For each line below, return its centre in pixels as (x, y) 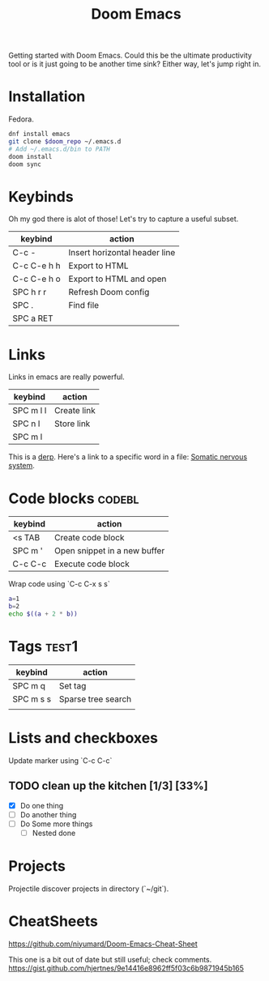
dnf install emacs (39, 134)
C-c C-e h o (36, 279)
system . (21, 466)
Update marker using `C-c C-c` (60, 760)
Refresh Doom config (109, 292)
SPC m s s (32, 699)
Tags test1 (43, 647)
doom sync (25, 164)
